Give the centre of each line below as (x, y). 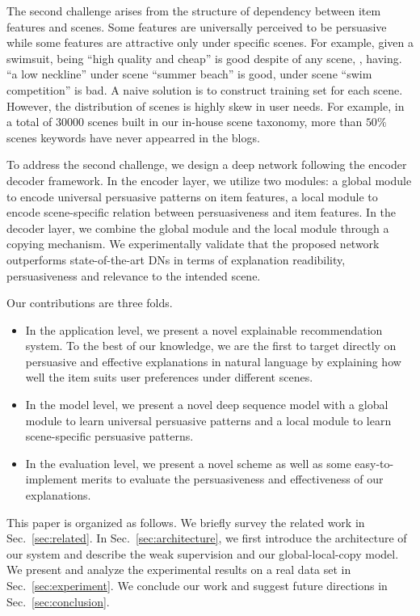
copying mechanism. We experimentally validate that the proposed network (193, 244)
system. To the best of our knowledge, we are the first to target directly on (211, 346)
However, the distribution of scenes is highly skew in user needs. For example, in (206, 105)
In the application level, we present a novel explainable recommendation (204, 329)
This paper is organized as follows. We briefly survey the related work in (186, 522)
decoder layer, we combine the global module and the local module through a (198, 228)
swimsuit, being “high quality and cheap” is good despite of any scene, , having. (204, 58)
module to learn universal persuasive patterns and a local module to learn (208, 420)
